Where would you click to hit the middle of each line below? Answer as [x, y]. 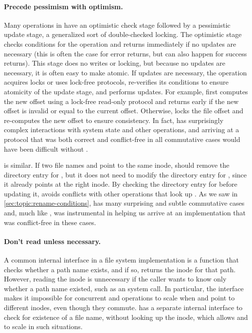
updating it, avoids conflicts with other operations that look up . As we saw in [121, 193]
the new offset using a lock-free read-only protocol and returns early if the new [121, 101]
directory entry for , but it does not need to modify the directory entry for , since [126, 174]
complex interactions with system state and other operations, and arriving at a [122, 130]
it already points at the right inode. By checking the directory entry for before [121, 184]
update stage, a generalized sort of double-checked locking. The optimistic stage [123, 34]
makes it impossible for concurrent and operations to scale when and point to [119, 298]
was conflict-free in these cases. [50, 222]
